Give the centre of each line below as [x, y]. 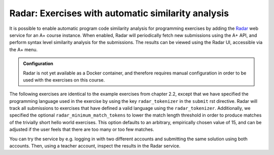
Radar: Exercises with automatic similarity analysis [119, 13]
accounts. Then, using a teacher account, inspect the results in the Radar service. [95, 146]
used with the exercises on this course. [64, 80]
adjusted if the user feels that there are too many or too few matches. [82, 130]
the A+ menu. [24, 49]
